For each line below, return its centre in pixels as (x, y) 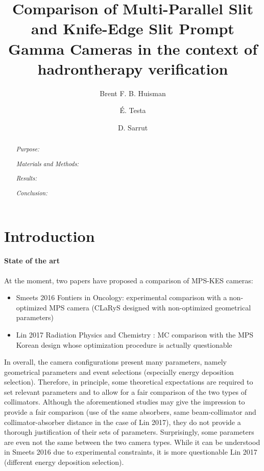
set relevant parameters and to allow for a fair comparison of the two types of (125, 391)
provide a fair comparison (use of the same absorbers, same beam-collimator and (130, 412)
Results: (27, 178)
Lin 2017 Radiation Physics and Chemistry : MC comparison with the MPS (135, 334)
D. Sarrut (133, 127)
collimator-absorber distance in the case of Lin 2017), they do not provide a (123, 422)
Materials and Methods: (47, 163)
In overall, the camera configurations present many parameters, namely (116, 362)
